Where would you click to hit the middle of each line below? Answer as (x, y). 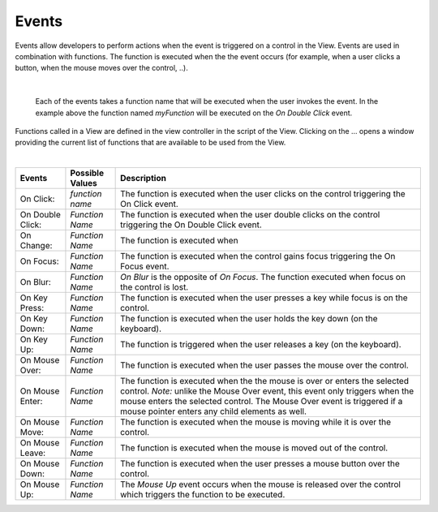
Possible (87, 173)
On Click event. (149, 204)
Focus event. (145, 266)
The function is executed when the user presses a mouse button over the (260, 464)
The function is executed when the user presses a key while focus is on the (264, 298)
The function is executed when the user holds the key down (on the (249, 319)
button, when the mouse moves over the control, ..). (101, 68)
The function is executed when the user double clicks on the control (250, 215)
